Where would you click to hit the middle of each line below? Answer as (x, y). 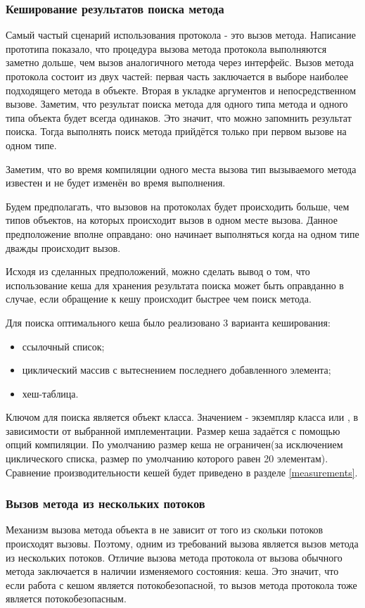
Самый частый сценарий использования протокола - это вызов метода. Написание (181, 35)
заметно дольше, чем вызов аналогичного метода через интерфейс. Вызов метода (180, 62)
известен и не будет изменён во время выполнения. (116, 183)
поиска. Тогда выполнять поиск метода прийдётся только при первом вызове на (176, 131)
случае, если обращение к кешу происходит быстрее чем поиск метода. (159, 299)
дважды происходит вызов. (63, 247)
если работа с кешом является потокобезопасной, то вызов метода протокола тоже (181, 584)
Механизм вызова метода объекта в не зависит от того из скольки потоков (165, 530)
